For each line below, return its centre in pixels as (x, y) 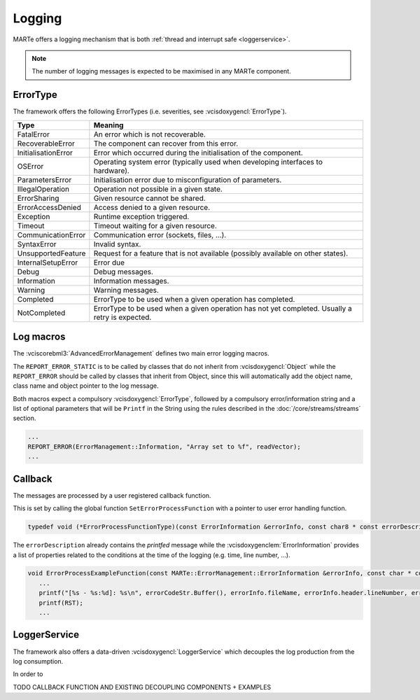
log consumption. (38, 661)
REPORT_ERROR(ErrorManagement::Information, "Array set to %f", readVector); (164, 447)
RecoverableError (46, 143)
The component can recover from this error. (166, 143)
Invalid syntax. (117, 244)
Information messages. (131, 281)
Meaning (108, 125)
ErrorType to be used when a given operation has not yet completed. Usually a (223, 308)
